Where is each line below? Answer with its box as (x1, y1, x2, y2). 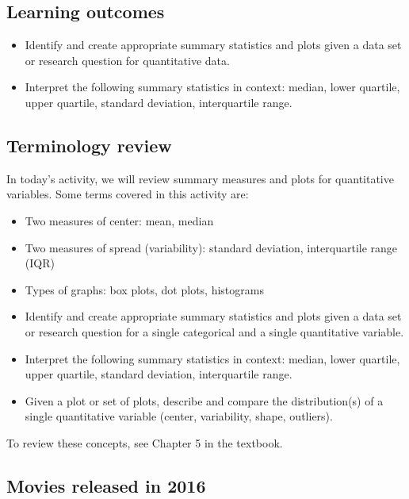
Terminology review (6, 132, 172, 157)
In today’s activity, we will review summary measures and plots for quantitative (6, 170, 394, 186)
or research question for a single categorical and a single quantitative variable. (25, 323, 404, 340)
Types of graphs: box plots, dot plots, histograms (25, 281, 264, 297)
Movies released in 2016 (6, 473, 206, 497)
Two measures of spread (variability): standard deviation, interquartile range (25, 239, 398, 255)
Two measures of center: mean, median (25, 212, 214, 228)
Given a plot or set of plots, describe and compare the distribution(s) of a (25, 392, 384, 409)
